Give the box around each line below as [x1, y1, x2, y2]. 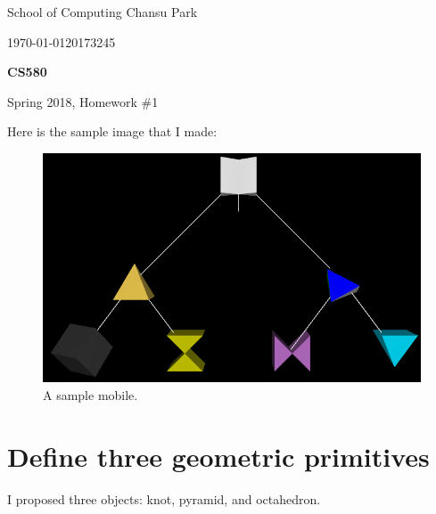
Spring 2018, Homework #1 [7, 92, 159, 110]
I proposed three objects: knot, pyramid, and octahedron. [7, 489, 321, 508]
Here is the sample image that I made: [7, 122, 218, 141]
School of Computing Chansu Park [7, 3, 198, 20]
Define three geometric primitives [7, 437, 430, 474]
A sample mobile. [43, 385, 138, 404]
